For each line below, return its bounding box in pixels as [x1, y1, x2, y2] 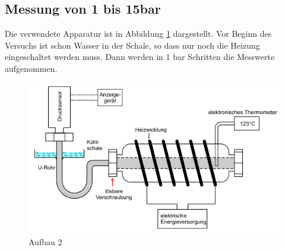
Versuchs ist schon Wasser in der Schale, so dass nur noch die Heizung [5, 39, 260, 51]
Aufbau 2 [28, 235, 62, 248]
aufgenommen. [5, 62, 58, 74]
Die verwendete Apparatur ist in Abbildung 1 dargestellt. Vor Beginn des [5, 27, 272, 40]
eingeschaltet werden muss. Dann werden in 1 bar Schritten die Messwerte [5, 50, 275, 63]
